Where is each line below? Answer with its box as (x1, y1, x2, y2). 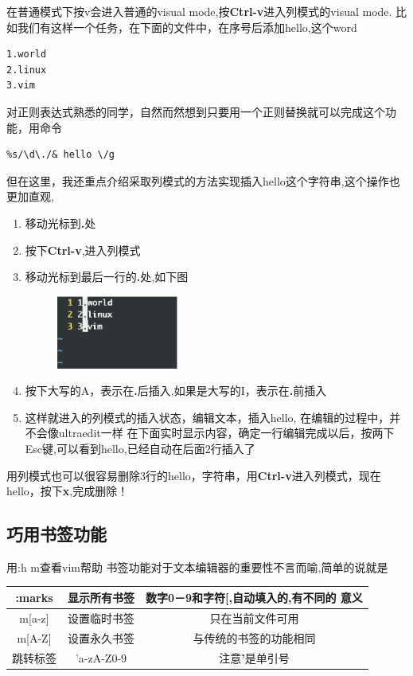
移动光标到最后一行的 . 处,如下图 (25, 268, 189, 285)
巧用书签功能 (6, 522, 107, 546)
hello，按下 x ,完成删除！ (6, 483, 129, 499)
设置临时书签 (68, 609, 134, 626)
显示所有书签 (68, 588, 134, 605)
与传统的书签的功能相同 (193, 629, 316, 646)
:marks (15, 588, 53, 605)
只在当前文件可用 (209, 609, 299, 626)
